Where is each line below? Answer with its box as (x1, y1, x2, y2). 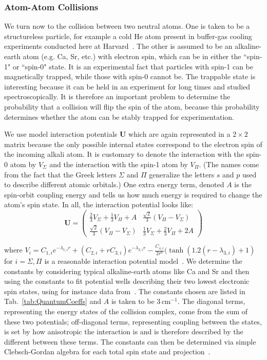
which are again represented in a (128, 129, 231, 139)
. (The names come (199, 158, 259, 169)
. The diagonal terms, (177, 296, 245, 307)
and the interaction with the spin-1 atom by (49, 158, 188, 169)
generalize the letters (149, 169, 215, 179)
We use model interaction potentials (4, 129, 118, 139)
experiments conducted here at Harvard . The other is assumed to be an (4, 41, 233, 51)
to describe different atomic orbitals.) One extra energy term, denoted (4, 179, 224, 190)
